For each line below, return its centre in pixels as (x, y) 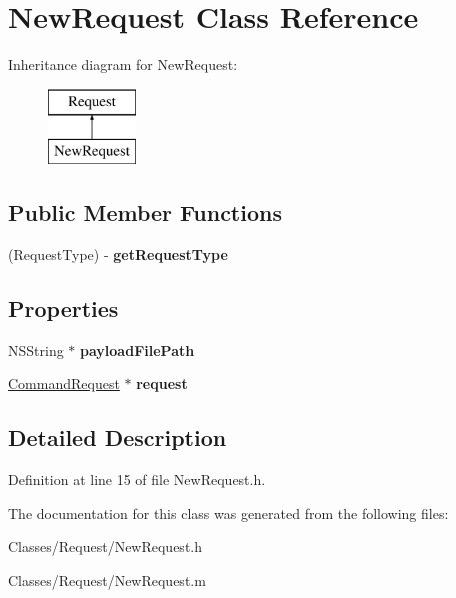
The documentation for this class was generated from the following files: (228, 512)
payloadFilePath (137, 349)
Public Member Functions (145, 212)
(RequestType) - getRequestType (118, 254)
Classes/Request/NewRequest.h (105, 546)
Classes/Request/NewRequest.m (107, 580)
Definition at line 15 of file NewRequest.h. (137, 479)
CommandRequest (64, 383)
